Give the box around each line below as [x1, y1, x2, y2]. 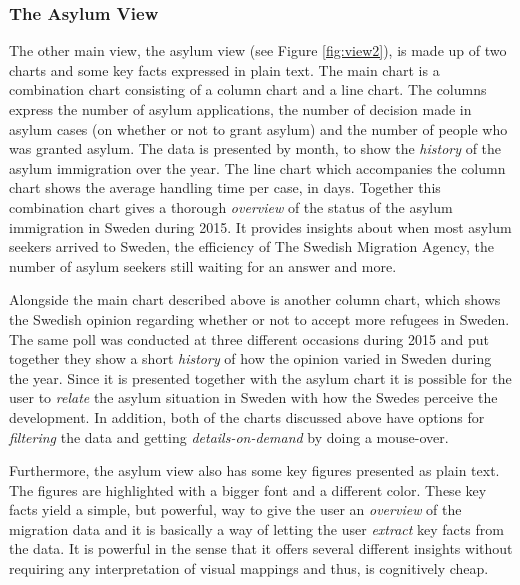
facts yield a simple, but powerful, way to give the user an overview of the [9, 499, 462, 520]
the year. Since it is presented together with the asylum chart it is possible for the [9, 367, 512, 388]
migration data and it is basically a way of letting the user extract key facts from [9, 518, 504, 539]
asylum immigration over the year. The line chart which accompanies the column [9, 157, 506, 178]
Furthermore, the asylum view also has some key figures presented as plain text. [9, 460, 500, 481]
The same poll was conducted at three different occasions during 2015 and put [9, 328, 489, 349]
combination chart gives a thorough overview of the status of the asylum [9, 196, 453, 217]
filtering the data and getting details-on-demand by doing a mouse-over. [9, 426, 449, 447]
